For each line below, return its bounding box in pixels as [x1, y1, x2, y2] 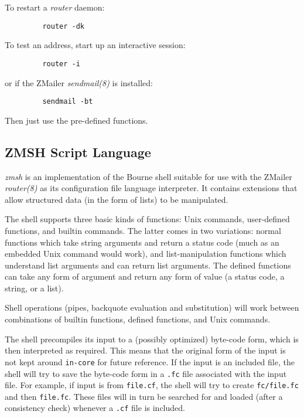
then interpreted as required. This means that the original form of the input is [5, 344, 286, 356]
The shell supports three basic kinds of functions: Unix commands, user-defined [5, 213, 290, 225]
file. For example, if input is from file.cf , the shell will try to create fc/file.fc [5, 379, 299, 391]
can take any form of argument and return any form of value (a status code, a [5, 270, 285, 283]
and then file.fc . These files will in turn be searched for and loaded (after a [5, 390, 283, 402]
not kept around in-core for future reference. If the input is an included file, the [5, 355, 295, 368]
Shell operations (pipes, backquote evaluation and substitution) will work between [5, 301, 299, 314]
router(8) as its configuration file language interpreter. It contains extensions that [5, 182, 298, 194]
